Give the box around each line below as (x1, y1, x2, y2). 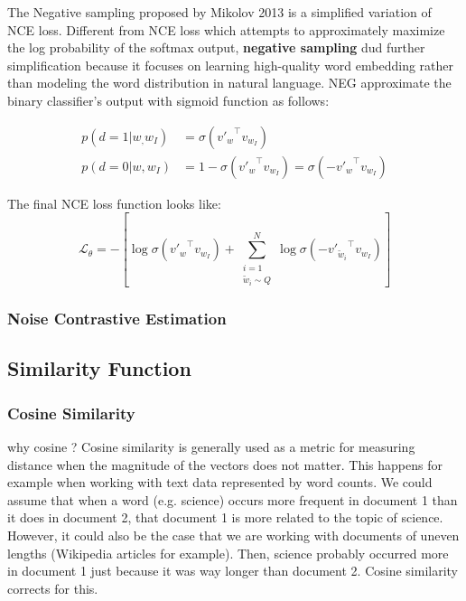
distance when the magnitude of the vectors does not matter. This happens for (7, 455, 443, 474)
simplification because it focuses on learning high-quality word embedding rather (7, 55, 454, 74)
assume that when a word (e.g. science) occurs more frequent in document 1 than (7, 490, 458, 509)
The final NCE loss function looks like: (7, 193, 221, 212)
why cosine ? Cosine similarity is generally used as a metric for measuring (7, 437, 415, 455)
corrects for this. (7, 578, 98, 597)
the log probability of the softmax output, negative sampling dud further (7, 38, 425, 57)
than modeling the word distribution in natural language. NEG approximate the (7, 73, 452, 92)
